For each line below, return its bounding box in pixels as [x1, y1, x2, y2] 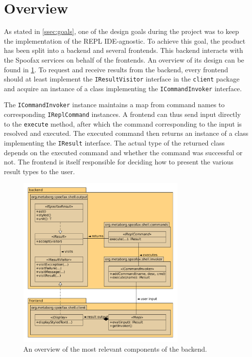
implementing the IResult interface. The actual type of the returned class [4, 137, 225, 147]
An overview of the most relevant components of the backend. [23, 343, 207, 354]
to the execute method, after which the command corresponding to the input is [4, 118, 242, 129]
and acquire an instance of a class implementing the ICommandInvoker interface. [4, 83, 242, 93]
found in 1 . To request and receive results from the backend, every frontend [4, 64, 228, 74]
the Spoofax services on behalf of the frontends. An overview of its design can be [4, 54, 244, 65]
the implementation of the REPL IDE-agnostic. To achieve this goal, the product [4, 35, 246, 46]
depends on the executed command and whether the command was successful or [4, 147, 243, 157]
